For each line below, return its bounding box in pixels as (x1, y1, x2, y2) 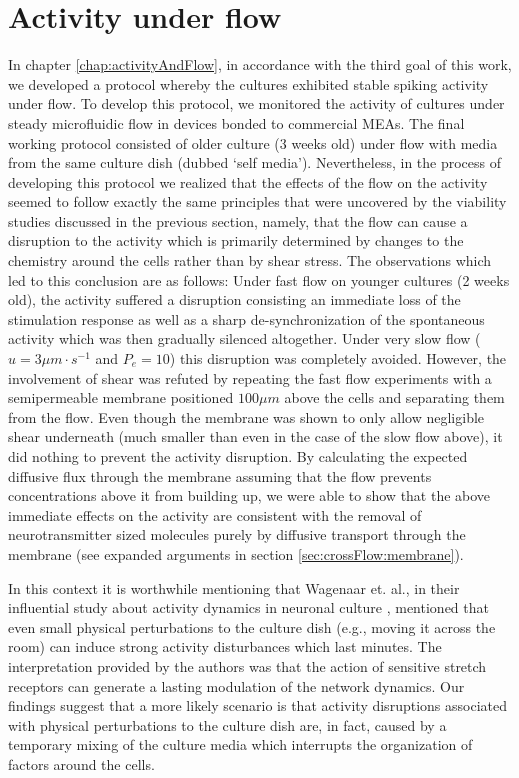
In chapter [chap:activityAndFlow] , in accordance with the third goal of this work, (8, 54, 512, 75)
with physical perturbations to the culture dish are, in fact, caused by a (8, 714, 447, 735)
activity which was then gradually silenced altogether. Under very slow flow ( (8, 328, 481, 349)
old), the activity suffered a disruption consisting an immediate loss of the (8, 289, 461, 310)
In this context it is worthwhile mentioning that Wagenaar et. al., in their (8, 577, 460, 598)
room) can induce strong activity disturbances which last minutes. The (8, 636, 442, 657)
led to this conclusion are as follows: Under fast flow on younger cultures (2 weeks (8, 269, 510, 290)
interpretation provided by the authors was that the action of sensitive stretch (8, 655, 487, 676)
